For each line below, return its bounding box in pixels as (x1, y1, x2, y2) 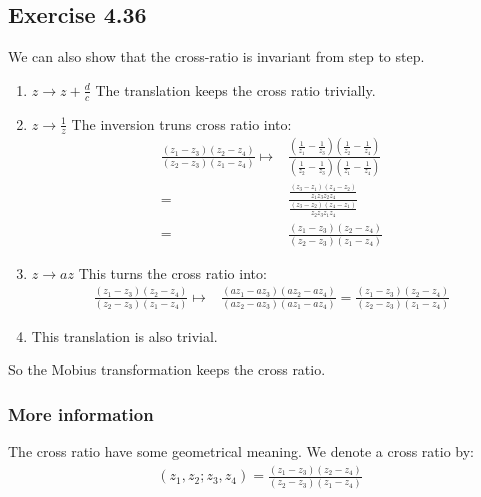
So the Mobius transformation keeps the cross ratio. (8, 359, 326, 380)
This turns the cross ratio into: (78, 262, 267, 283)
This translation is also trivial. (31, 325, 218, 346)
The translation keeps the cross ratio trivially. (95, 79, 376, 100)
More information (8, 402, 154, 426)
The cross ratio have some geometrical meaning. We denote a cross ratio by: (8, 441, 475, 462)
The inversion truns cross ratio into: (71, 113, 292, 134)
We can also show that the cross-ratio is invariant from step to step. (8, 46, 425, 67)
